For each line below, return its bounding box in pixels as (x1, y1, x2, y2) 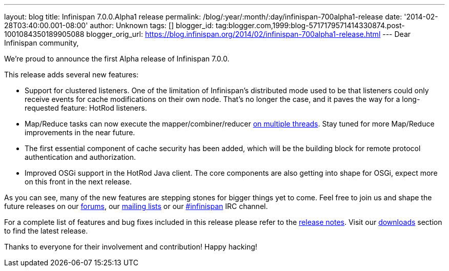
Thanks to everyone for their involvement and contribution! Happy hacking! (4, 242, 257, 251)
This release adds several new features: (4, 70, 139, 79)
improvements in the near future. (25, 128, 135, 137)
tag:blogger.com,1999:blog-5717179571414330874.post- (215, 21, 405, 30)
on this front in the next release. (25, 177, 132, 186)
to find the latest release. (4, 226, 88, 235)
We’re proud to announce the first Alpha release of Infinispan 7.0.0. (4, 54, 230, 63)
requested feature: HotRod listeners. (25, 103, 147, 112)
